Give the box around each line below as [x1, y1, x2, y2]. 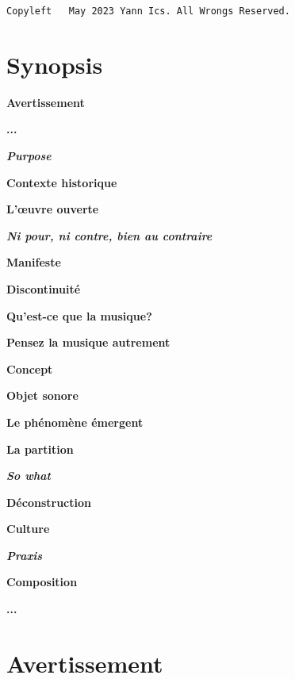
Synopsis [6, 48, 103, 80]
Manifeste [6, 254, 61, 270]
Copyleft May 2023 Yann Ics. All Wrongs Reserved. [6, 6, 290, 17]
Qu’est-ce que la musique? [6, 307, 152, 324]
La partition [6, 440, 74, 457]
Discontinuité [6, 280, 81, 297]
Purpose [6, 147, 52, 163]
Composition [6, 574, 78, 590]
